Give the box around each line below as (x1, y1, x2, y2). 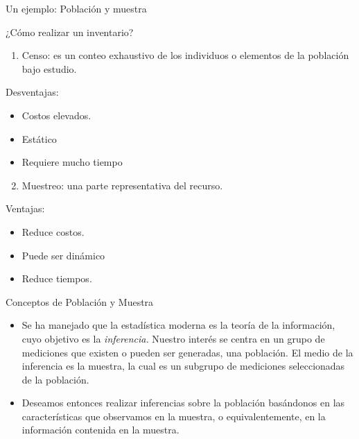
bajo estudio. (21, 61, 77, 76)
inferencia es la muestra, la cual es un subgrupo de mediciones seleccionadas (21, 359, 345, 373)
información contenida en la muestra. (21, 422, 179, 437)
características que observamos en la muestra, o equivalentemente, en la (21, 408, 326, 423)
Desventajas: (6, 85, 59, 99)
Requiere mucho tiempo (21, 155, 123, 169)
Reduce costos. (21, 224, 85, 239)
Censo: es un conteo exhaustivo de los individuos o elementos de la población (21, 48, 349, 62)
